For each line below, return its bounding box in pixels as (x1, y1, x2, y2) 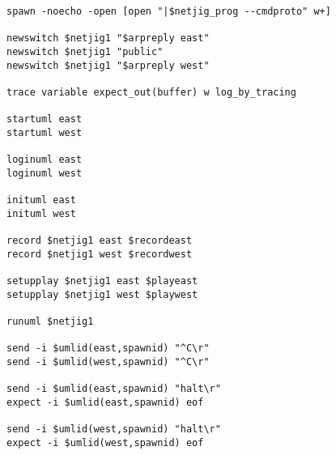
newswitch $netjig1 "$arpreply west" (6, 59, 210, 71)
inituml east (6, 194, 76, 206)
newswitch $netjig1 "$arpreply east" (6, 32, 210, 45)
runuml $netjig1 (6, 316, 94, 328)
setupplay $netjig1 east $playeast (6, 275, 198, 287)
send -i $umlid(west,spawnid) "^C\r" (6, 356, 210, 368)
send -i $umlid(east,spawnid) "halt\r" (6, 383, 221, 395)
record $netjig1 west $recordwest (6, 248, 193, 260)
